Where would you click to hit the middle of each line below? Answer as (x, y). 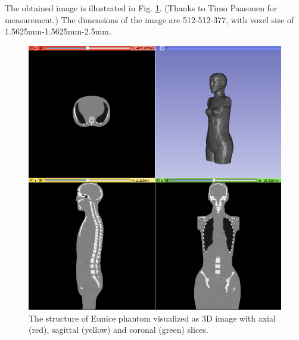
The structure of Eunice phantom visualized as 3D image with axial (152, 318)
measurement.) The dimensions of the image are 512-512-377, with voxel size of (149, 19)
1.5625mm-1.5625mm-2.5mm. (58, 31)
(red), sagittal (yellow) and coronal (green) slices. (119, 330)
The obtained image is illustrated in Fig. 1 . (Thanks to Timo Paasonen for (141, 8)
